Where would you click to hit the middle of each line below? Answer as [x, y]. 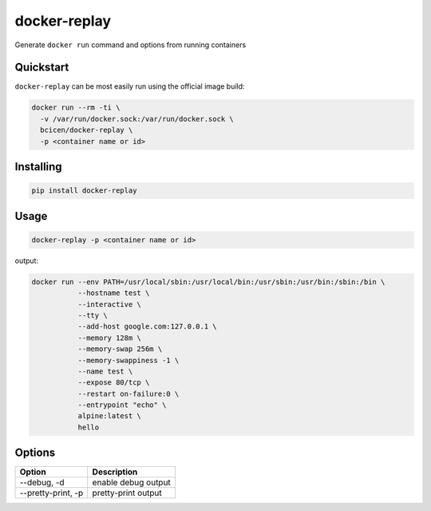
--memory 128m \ [109, 337]
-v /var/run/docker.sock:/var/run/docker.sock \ [137, 119]
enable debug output [131, 482]
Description [115, 472]
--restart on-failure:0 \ [129, 393]
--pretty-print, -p [51, 493]
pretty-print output [127, 493]
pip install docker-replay [84, 191]
